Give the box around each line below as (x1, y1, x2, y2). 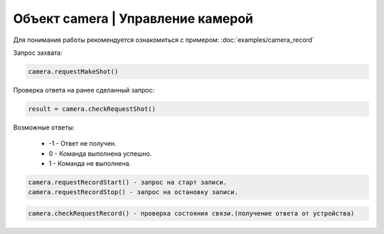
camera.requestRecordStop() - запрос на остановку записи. (28, 188, 238, 196)
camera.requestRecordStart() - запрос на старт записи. (28, 179, 228, 186)
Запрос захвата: (13, 48, 63, 57)
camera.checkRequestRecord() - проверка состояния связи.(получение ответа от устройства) (28, 210, 355, 217)
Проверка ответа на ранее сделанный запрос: (13, 85, 155, 94)
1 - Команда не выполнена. (48, 159, 132, 168)
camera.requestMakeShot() (28, 68, 119, 75)
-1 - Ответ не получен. (48, 139, 117, 148)
